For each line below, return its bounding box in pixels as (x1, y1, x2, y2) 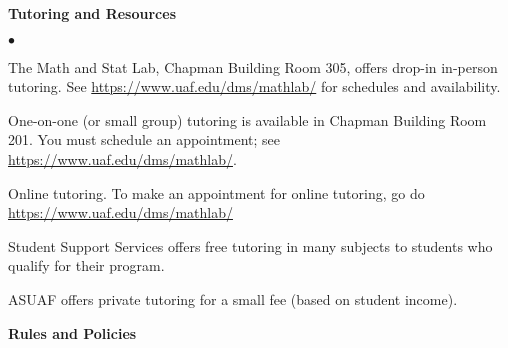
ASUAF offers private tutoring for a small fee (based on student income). (8, 288, 458, 309)
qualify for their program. (8, 255, 165, 276)
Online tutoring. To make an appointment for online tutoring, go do (8, 182, 425, 203)
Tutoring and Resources (8, 3, 176, 23)
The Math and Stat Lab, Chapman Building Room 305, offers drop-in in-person (8, 56, 498, 77)
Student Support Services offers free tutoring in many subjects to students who (8, 235, 493, 256)
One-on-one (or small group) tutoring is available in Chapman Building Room (8, 109, 487, 130)
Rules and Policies (8, 322, 137, 343)
